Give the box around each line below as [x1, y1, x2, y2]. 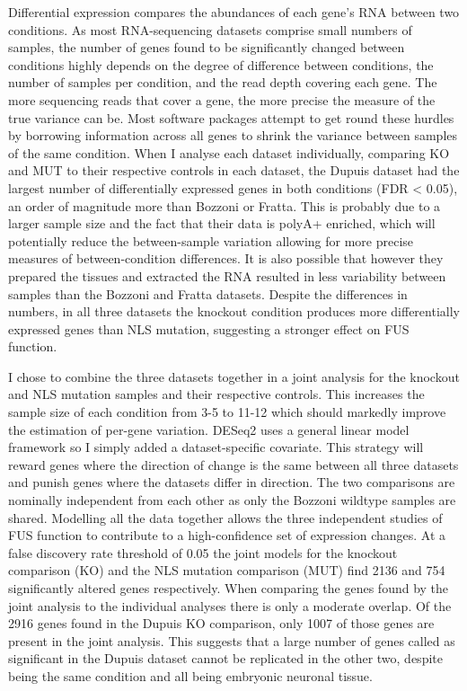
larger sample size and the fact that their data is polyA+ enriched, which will [8, 214, 436, 233]
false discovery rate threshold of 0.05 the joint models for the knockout [8, 543, 398, 562]
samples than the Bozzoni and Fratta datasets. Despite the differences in [8, 284, 408, 303]
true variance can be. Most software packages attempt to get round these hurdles [8, 108, 454, 127]
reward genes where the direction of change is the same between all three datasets [8, 455, 459, 474]
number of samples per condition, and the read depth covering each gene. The [8, 73, 437, 92]
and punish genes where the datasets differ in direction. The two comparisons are [8, 473, 455, 492]
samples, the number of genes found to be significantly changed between [8, 38, 405, 57]
